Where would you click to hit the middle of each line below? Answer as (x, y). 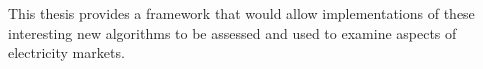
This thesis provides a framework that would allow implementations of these (241, 13)
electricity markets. (66, 52)
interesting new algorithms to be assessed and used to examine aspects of (232, 32)
